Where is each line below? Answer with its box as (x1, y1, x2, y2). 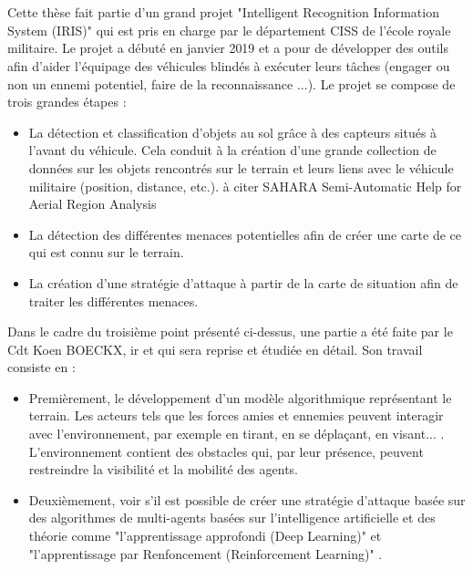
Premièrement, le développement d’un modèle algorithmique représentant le (28, 388, 452, 407)
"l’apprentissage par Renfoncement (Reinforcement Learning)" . (28, 544, 383, 563)
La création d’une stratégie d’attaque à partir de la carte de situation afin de (28, 273, 458, 292)
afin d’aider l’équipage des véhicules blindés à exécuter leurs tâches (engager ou (7, 56, 450, 75)
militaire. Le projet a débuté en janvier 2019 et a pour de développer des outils (7, 38, 448, 57)
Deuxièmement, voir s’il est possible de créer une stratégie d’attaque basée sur (28, 490, 466, 509)
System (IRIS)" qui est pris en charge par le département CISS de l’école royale (7, 20, 451, 39)
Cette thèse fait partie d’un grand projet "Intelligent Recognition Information (7, 3, 439, 22)
